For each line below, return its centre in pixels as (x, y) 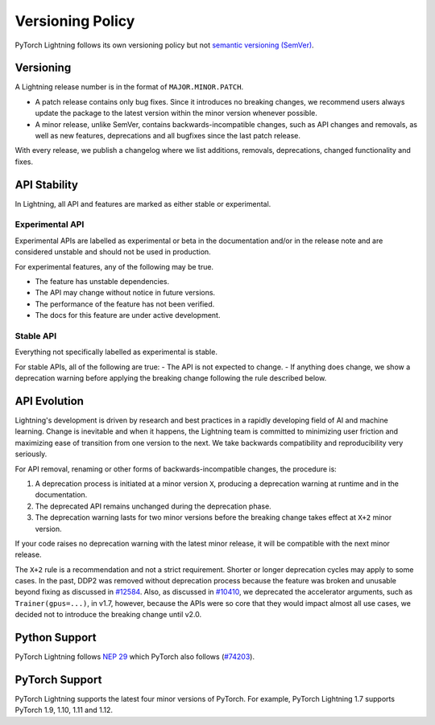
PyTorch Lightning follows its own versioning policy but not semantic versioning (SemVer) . (164, 45)
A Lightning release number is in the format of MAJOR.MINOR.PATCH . (129, 87)
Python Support (56, 638)
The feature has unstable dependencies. (102, 282)
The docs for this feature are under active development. (128, 315)
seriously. (31, 454)
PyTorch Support (58, 680)
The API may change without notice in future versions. (125, 293)
